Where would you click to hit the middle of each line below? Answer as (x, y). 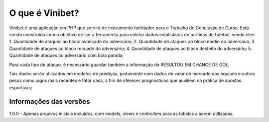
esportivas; (21, 87)
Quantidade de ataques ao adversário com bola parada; (67, 56)
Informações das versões (50, 102)
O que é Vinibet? (44, 13)
